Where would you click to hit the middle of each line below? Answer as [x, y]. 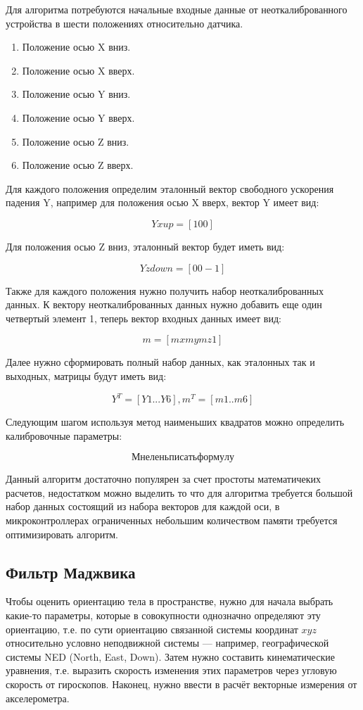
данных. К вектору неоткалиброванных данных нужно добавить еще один [164, 304]
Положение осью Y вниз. [76, 94]
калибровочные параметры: [64, 435]
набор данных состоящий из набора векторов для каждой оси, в [143, 506]
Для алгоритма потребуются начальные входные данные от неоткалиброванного [177, 9]
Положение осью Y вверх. [78, 117]
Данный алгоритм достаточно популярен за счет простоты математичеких [163, 479]
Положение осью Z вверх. [78, 165]
